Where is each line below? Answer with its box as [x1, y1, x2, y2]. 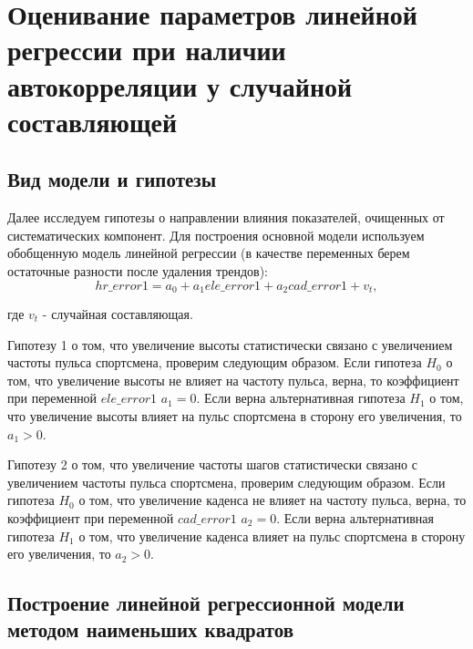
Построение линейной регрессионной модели [7, 589, 405, 617]
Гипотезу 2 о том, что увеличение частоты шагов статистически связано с [7, 455, 417, 474]
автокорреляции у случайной [7, 67, 353, 104]
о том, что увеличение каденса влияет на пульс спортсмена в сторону [78, 526, 466, 545]
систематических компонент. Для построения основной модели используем [7, 225, 425, 244]
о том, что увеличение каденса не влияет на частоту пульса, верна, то [78, 490, 467, 510]
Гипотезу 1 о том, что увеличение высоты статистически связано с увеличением [7, 335, 453, 354]
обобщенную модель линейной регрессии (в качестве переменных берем [7, 243, 410, 263]
